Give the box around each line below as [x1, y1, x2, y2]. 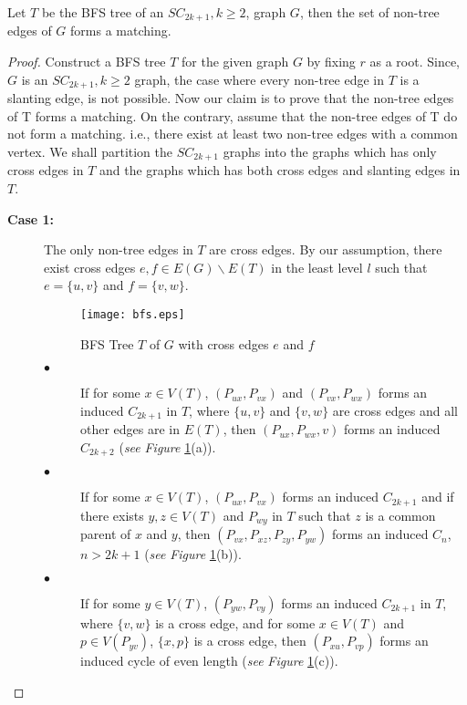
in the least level [271, 257, 363, 276]
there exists [80, 505, 144, 524]
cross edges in [7, 161, 84, 180]
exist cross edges [44, 257, 136, 276]
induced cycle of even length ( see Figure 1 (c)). [80, 651, 338, 670]
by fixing [306, 52, 356, 71]
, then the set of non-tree [299, 3, 440, 21]
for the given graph [182, 52, 289, 71]
